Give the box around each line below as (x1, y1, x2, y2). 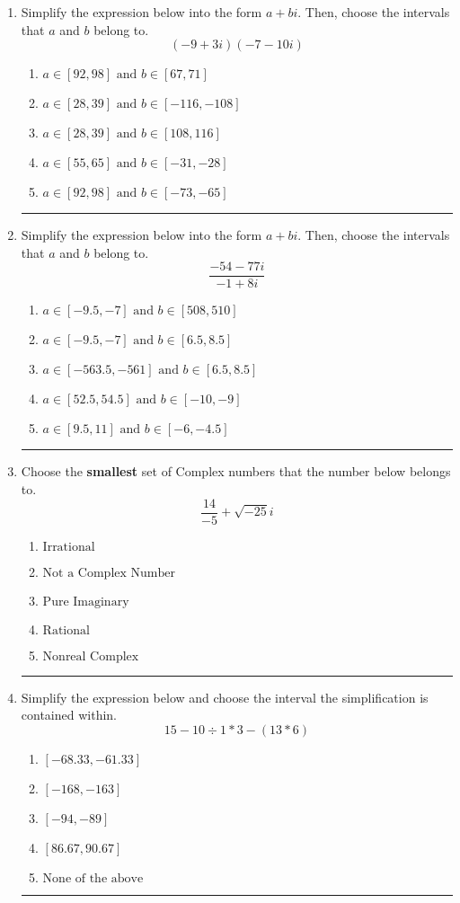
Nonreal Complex (42, 650, 139, 663)
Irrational (42, 540, 95, 553)
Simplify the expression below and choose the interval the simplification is (21, 687, 429, 706)
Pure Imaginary (42, 595, 129, 608)
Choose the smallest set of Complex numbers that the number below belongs (21, 462, 451, 481)
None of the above (42, 872, 144, 885)
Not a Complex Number (42, 566, 175, 580)
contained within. (21, 705, 117, 724)
